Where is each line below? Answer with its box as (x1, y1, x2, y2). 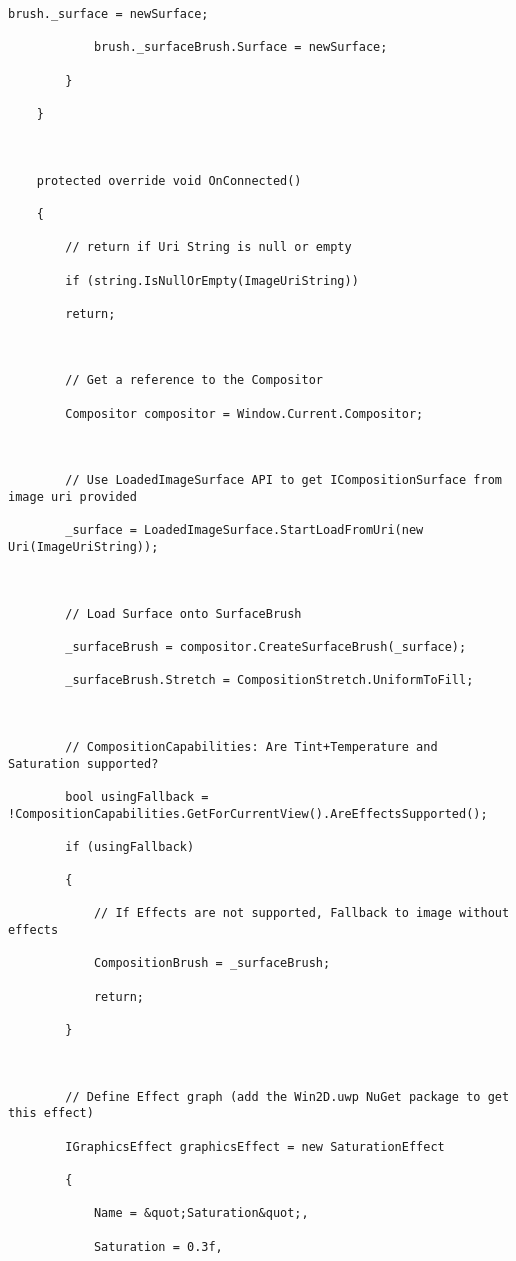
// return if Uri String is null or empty (65, 240, 352, 255)
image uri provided (8, 490, 137, 505)
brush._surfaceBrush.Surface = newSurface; (93, 40, 388, 55)
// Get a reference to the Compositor (65, 373, 323, 388)
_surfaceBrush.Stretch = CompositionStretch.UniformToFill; (65, 673, 474, 688)
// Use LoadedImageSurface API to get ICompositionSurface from (65, 473, 502, 488)
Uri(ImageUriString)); (8, 540, 159, 554)
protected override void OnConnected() (36, 173, 302, 188)
